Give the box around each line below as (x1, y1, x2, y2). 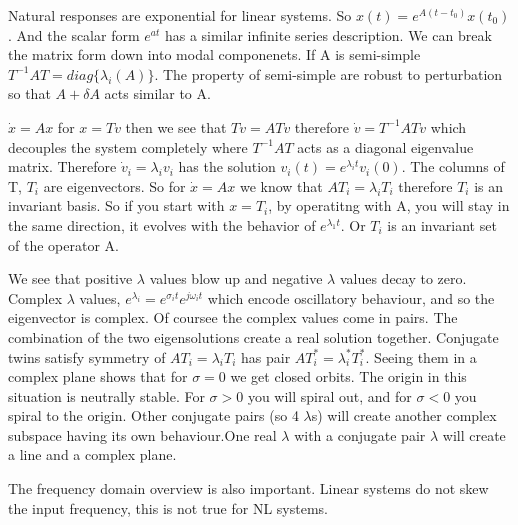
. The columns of (401, 156, 505, 177)
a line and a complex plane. (8, 444, 177, 465)
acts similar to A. (104, 83, 211, 104)
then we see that (125, 116, 227, 137)
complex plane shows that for (8, 366, 188, 387)
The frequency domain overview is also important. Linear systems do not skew (8, 478, 489, 499)
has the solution (178, 156, 276, 177)
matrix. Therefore (8, 156, 117, 177)
